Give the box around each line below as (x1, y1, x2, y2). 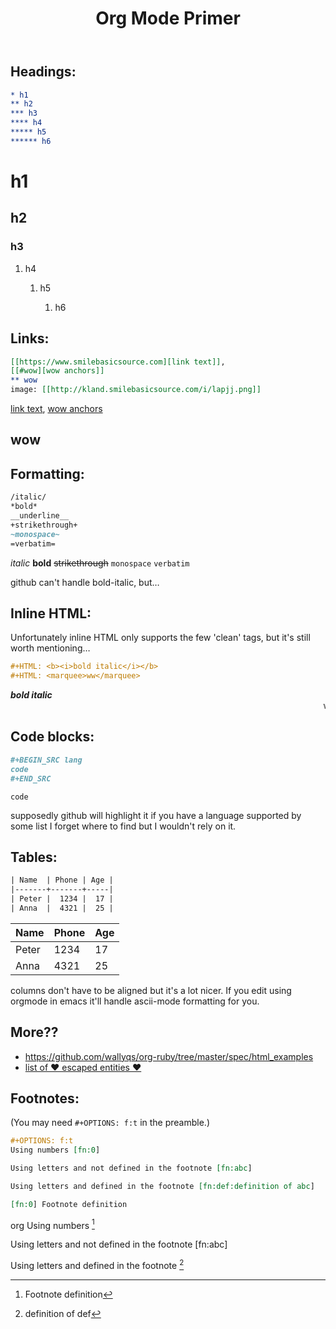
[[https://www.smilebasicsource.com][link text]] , (10, 357, 226, 367)
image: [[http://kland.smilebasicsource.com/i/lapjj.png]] (10, 385, 262, 395)
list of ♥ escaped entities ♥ (24, 1061, 142, 1073)
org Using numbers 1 (10, 1217, 95, 1231)
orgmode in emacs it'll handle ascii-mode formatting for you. (10, 995, 260, 1007)
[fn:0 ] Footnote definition (10, 1199, 128, 1209)
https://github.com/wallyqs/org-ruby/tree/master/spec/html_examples (24, 1050, 314, 1062)
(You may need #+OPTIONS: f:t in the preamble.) (10, 1117, 211, 1129)
